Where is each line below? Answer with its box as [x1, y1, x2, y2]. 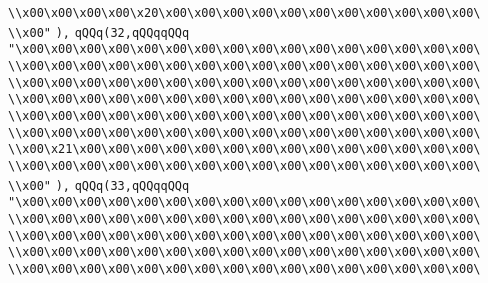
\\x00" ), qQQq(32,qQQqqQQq [8, 25, 190, 40]
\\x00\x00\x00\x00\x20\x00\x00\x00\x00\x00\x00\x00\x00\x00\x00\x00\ [8, 6, 481, 20]
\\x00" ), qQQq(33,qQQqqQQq [8, 178, 190, 193]
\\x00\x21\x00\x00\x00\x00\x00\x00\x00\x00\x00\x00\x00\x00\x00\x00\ [8, 142, 481, 157]
